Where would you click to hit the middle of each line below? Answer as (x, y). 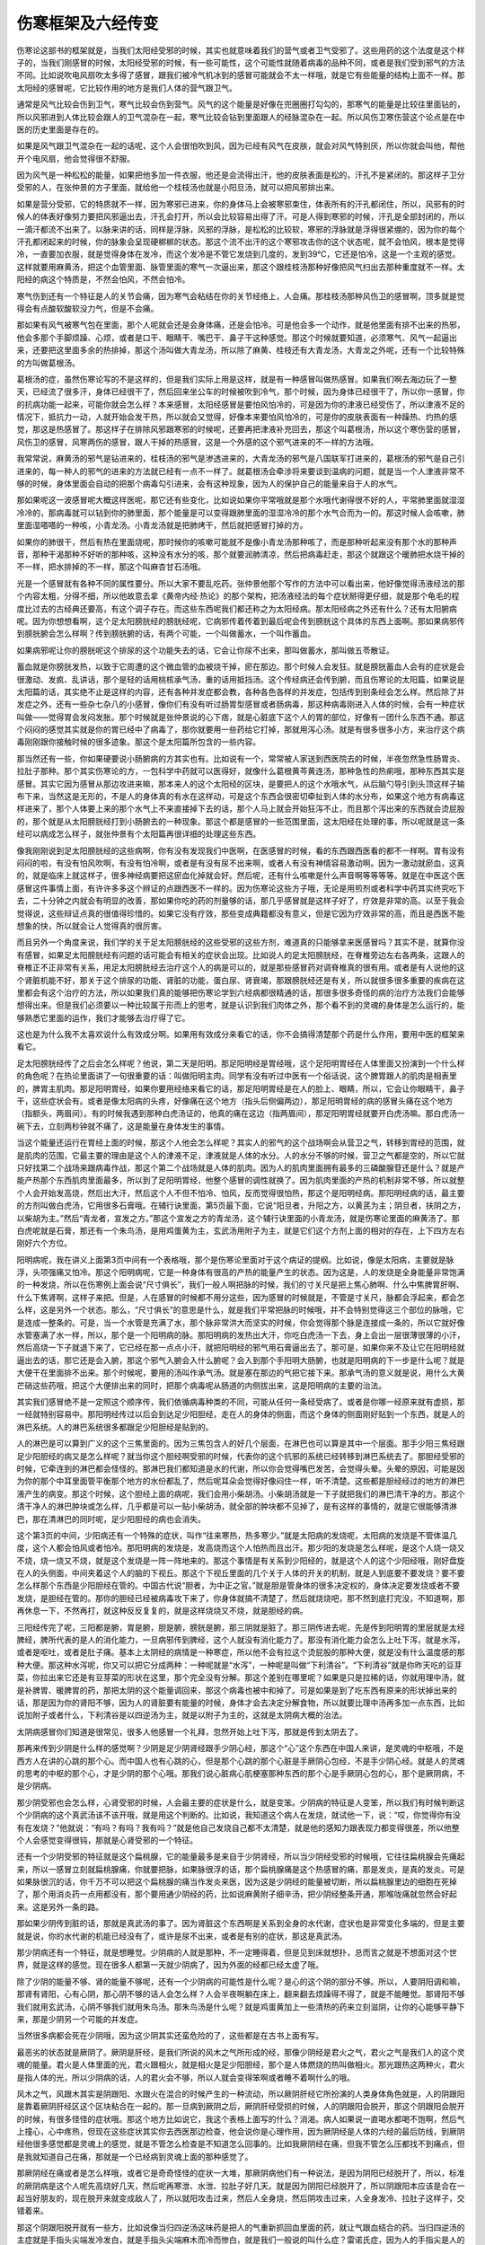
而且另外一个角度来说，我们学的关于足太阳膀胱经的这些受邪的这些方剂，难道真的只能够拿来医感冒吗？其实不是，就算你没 (241, 942)
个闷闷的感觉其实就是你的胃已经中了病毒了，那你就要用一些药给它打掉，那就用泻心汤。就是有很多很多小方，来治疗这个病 (241, 730)
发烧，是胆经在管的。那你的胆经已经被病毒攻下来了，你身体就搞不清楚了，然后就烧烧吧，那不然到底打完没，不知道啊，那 (241, 1598)
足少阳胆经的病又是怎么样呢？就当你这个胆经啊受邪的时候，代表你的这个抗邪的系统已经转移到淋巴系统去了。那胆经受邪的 (241, 1456)
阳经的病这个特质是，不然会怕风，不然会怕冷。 (103, 279)
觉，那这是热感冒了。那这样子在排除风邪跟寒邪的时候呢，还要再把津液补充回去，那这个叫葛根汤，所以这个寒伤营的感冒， (241, 429)
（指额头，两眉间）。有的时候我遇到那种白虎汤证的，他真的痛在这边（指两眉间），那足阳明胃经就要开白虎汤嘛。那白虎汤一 (241, 1114)
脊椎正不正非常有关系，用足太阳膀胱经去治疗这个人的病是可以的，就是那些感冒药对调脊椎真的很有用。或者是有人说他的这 (241, 968)
